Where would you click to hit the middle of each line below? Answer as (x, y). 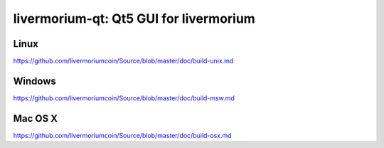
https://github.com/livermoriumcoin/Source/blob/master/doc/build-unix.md (123, 61)
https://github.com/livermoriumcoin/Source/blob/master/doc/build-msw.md (124, 98)
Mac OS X (36, 118)
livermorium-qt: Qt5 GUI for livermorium (134, 18)
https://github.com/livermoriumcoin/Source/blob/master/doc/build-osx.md (122, 135)
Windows (34, 81)
